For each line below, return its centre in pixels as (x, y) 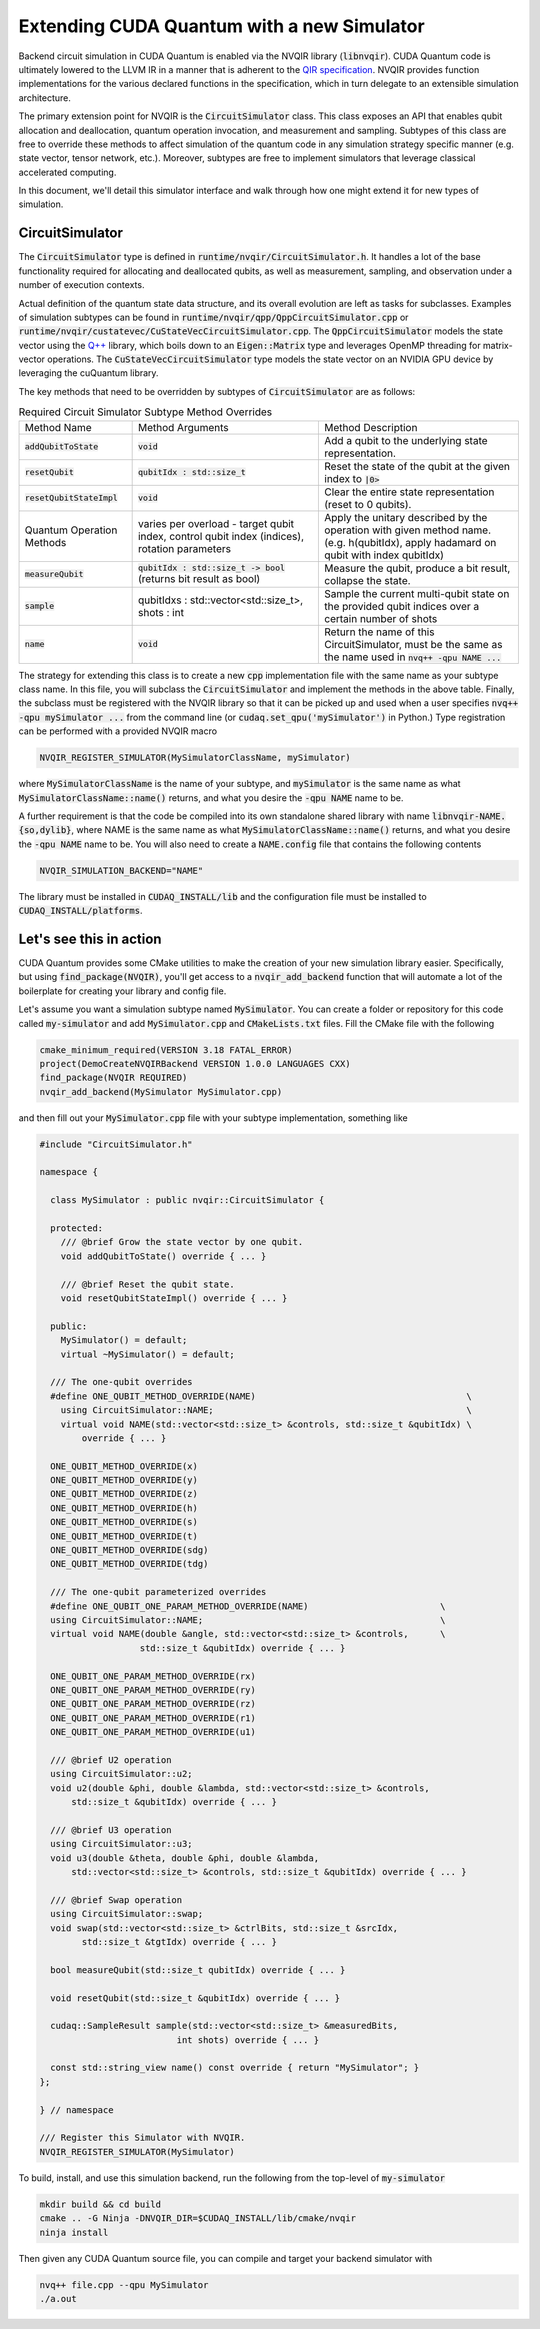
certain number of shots (381, 618)
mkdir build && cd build (100, 2204)
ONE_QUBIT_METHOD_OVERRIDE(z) (124, 1494)
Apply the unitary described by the (406, 517)
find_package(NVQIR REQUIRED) (113, 1078)
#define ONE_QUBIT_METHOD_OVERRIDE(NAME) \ (261, 1396)
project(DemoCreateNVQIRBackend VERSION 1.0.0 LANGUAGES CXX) (195, 1063)
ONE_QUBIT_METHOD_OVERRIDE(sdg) (129, 1550)
